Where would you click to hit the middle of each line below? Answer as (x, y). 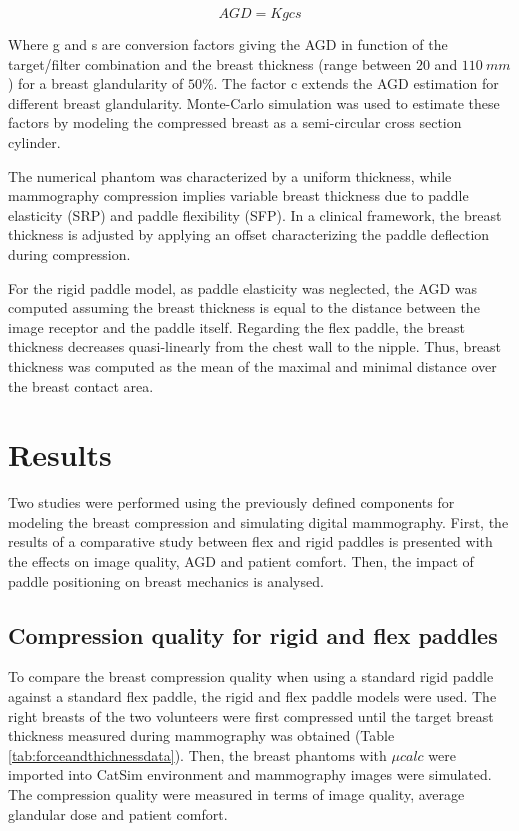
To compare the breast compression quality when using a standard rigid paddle (251, 676)
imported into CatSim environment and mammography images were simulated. (250, 774)
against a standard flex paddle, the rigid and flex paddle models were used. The (252, 695)
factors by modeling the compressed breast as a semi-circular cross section (235, 122)
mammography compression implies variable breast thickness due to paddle (238, 195)
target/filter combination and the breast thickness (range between (210, 63)
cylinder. (34, 141)
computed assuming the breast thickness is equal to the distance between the (244, 307)
